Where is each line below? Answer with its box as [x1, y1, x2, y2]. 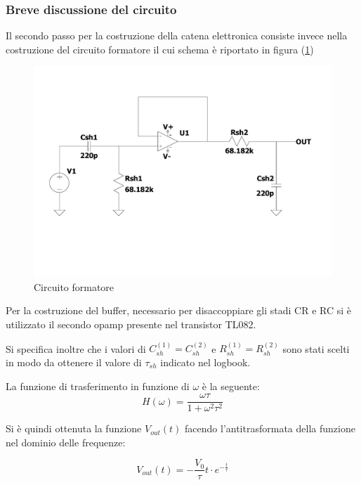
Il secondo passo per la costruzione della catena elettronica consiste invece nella [6, 28, 348, 43]
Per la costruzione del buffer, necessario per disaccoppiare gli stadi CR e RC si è [6, 303, 351, 318]
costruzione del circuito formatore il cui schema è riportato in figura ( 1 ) [6, 41, 314, 56]
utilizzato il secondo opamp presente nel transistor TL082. [6, 316, 256, 331]
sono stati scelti [282, 341, 350, 356]
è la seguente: [202, 378, 260, 393]
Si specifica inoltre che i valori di [6, 341, 146, 356]
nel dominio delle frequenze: [6, 434, 126, 449]
